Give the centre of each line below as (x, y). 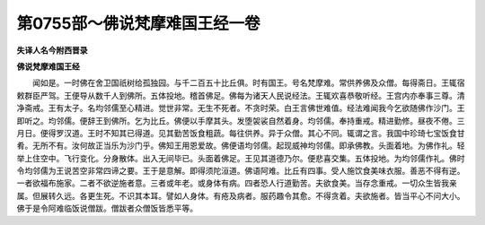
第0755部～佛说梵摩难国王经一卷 (138, 23)
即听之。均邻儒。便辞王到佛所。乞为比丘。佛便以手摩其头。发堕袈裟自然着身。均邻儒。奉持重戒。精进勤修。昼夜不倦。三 (241, 120)
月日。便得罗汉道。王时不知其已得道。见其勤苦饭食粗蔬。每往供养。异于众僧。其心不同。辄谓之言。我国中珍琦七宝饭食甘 (241, 133)
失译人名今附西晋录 (52, 50)
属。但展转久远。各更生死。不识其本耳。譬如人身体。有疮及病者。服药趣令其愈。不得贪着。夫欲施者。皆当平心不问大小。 (241, 195)
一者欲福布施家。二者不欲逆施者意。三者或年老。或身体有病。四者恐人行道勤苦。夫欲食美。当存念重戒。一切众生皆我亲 (237, 183)
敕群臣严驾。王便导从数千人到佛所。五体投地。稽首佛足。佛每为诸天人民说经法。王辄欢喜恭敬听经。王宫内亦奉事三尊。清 (241, 95)
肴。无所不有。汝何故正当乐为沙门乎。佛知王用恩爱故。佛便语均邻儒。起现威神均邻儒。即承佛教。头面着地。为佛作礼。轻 (241, 146)
